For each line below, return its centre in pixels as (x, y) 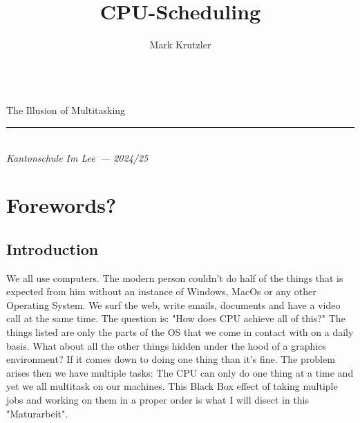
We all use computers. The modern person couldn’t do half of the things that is (175, 278)
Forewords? (61, 205)
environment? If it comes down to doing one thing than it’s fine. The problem (171, 359)
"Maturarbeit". (37, 413)
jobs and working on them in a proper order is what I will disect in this (158, 400)
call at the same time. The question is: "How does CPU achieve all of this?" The (176, 318)
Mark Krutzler (180, 45)
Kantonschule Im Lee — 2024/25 (77, 157)
